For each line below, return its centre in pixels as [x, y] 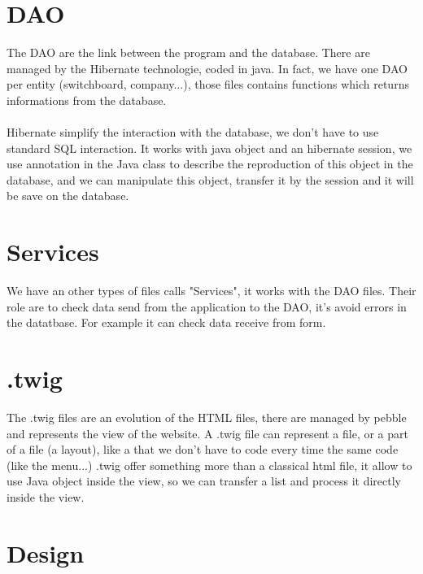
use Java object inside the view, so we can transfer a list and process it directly [204, 481]
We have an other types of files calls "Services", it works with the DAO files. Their [211, 291]
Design [46, 552]
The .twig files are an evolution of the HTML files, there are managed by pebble [207, 417]
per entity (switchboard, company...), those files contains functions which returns [208, 84]
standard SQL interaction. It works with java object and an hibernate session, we [209, 148]
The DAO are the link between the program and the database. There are [188, 52]
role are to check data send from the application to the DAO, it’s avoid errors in [207, 306]
